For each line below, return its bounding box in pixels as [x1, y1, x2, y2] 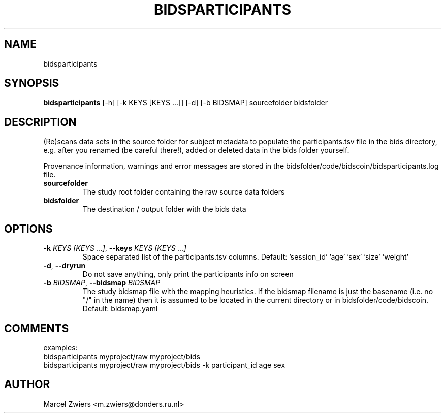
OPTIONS [4, 222, 53, 235]
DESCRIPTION [4, 115, 77, 129]
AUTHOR [4, 378, 50, 391]
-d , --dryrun [43, 261, 86, 270]
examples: [43, 343, 78, 352]
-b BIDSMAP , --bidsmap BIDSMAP [43, 278, 161, 287]
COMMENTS [4, 322, 69, 335]
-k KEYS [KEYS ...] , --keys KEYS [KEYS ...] [43, 244, 186, 253]
